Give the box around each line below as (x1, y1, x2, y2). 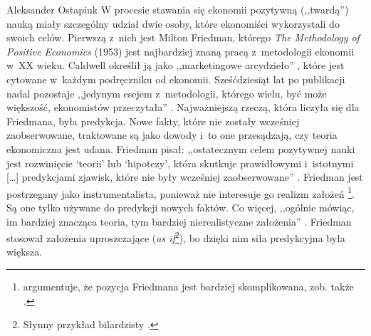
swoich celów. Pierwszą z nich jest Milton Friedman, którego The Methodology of (6, 30, 360, 45)
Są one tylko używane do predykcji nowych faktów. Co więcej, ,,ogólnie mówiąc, (6, 199, 355, 214)
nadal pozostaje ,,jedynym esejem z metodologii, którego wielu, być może (6, 85, 327, 100)
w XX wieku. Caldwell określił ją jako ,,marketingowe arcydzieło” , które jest (6, 58, 345, 73)
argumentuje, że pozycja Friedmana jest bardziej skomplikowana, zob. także (23, 279, 354, 293)
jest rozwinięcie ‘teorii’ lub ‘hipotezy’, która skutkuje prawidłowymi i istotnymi (6, 155, 354, 170)
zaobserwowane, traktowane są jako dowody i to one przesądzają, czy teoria (6, 127, 338, 142)
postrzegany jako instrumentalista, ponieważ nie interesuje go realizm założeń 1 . (6, 184, 355, 201)
